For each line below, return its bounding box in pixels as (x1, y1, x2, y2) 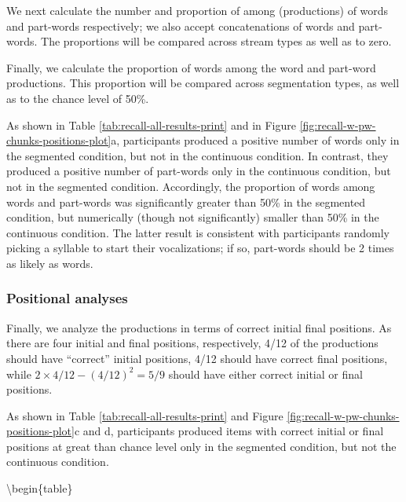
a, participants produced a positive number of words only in (111, 132, 400, 148)
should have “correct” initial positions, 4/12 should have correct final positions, (6, 350, 388, 366)
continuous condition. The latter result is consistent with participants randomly (6, 224, 390, 240)
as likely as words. (6, 255, 93, 271)
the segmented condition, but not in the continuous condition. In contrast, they (6, 147, 389, 163)
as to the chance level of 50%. (6, 90, 149, 106)
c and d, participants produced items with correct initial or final (74, 423, 384, 439)
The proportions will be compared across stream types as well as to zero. (41, 33, 392, 49)
